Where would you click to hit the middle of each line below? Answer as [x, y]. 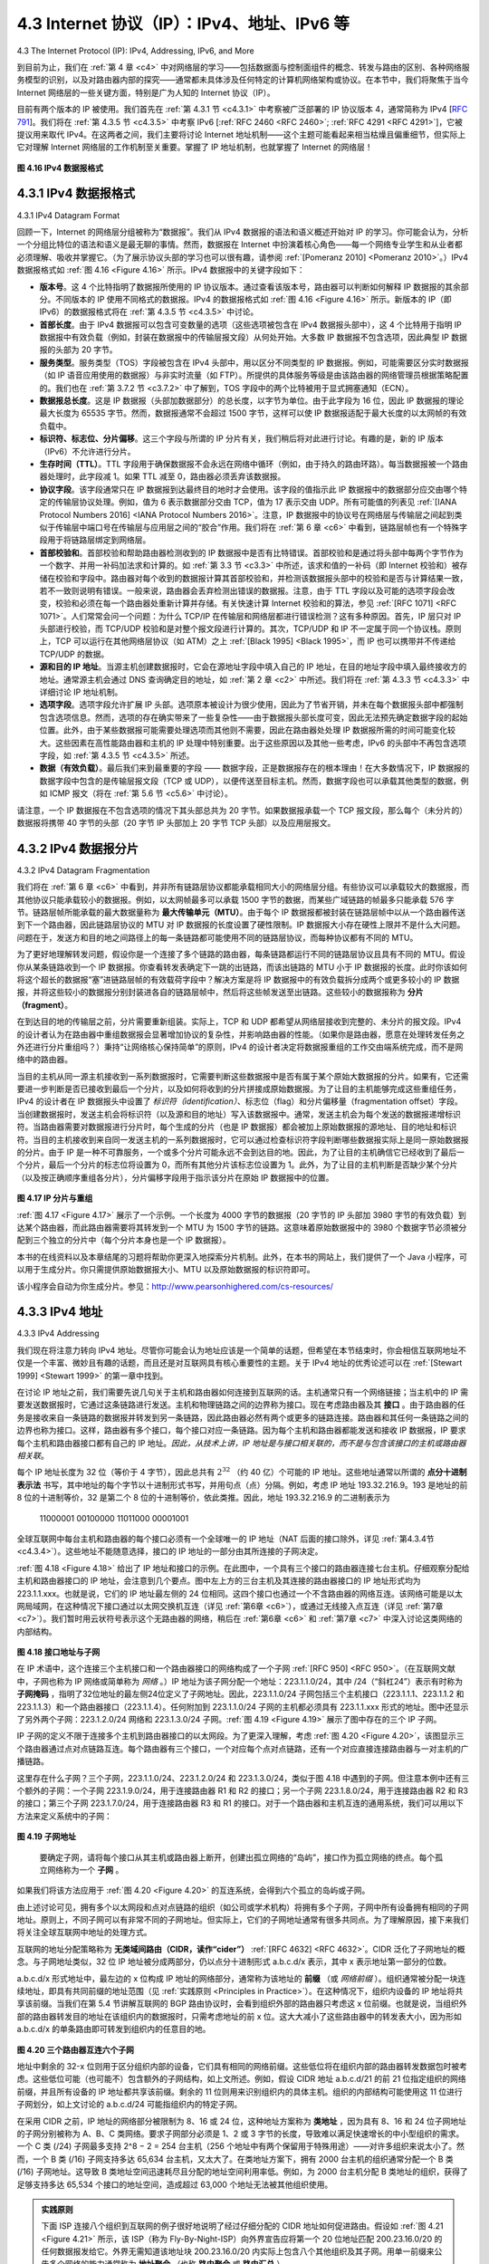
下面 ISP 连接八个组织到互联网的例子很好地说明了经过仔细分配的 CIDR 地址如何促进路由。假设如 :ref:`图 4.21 [242, 2226]
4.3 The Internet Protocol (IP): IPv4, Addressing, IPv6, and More [135, 51]
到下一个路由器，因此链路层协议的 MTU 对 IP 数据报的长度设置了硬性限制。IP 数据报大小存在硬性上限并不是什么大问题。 [241, 925]
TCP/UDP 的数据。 [74, 654]
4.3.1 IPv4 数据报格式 [76, 193]
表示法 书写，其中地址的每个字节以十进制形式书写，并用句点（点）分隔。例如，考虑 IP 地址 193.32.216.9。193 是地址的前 [242, 1484]
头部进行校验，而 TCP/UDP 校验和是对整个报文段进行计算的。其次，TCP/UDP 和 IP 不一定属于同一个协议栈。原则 [250, 628]
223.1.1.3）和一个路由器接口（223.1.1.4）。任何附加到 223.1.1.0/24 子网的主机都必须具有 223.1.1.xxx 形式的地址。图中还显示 [243, 1706]
